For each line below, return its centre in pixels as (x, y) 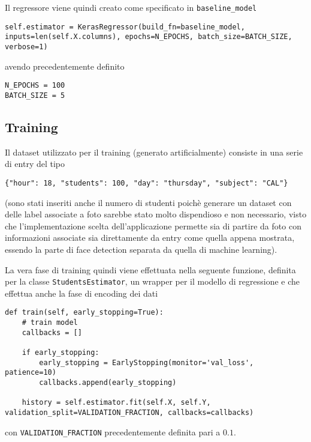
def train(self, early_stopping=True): (84, 313)
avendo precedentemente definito (65, 66)
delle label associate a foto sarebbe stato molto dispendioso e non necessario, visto (156, 214)
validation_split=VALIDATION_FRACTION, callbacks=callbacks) (129, 412)
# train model (50, 323)
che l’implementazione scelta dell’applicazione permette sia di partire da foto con (153, 226)
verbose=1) (26, 47)
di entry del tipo (35, 164)
